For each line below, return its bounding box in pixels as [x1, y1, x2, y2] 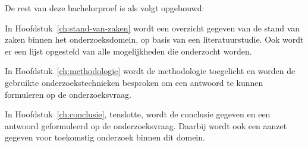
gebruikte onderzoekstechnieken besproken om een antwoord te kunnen [5, 76, 263, 88]
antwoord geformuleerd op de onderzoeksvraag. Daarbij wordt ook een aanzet [5, 119, 287, 132]
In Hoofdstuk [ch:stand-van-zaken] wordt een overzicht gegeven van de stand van [5, 21, 300, 34]
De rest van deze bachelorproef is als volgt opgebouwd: [5, 2, 205, 14]
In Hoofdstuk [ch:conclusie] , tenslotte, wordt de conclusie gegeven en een [5, 108, 271, 120]
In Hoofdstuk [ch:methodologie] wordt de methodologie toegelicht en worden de [5, 65, 296, 77]
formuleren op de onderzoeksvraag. [5, 88, 131, 100]
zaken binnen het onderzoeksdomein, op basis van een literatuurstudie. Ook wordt [5, 33, 304, 46]
